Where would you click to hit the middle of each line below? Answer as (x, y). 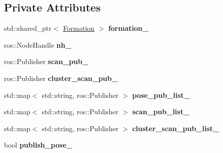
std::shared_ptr (28, 28)
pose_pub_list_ (161, 95)
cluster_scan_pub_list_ (176, 128)
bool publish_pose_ (38, 145)
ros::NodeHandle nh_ (38, 44)
